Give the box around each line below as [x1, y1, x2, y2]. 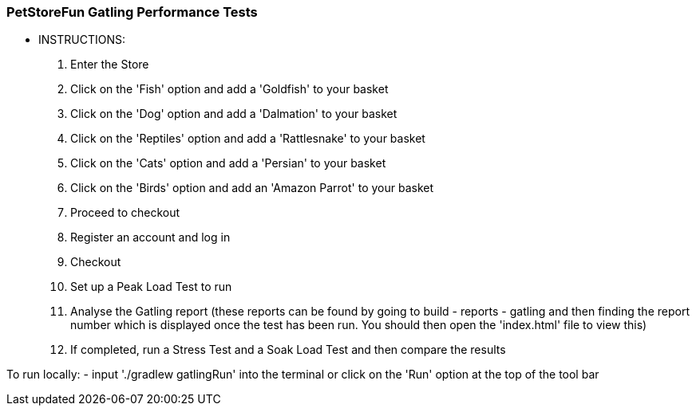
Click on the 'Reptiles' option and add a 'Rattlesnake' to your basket [70, 131, 425, 146]
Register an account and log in [70, 230, 231, 245]
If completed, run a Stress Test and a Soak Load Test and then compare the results [70, 343, 506, 357]
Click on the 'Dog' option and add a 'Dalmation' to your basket [70, 107, 397, 121]
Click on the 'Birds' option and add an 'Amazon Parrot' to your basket [70, 181, 434, 195]
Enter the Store [70, 57, 149, 72]
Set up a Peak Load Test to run [70, 280, 232, 294]
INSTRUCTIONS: [38, 33, 125, 47]
